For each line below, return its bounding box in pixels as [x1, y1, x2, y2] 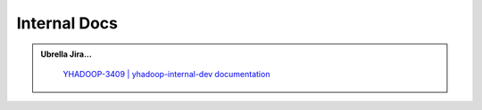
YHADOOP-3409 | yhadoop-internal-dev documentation [62, 68, 270, 79]
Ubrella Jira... [40, 49, 93, 59]
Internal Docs [16, 13, 119, 33]
